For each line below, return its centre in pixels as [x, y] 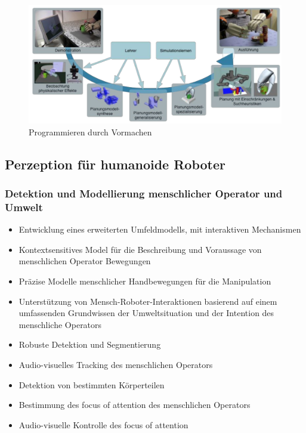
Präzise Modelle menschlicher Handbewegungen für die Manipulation [145, 281]
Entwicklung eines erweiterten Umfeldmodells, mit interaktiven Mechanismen [160, 229]
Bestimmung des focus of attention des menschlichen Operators [135, 405]
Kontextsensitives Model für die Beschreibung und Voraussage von [140, 249]
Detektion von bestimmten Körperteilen [92, 384]
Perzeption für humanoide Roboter [115, 164]
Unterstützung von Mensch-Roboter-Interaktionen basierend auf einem [148, 301]
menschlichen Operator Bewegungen [85, 261]
